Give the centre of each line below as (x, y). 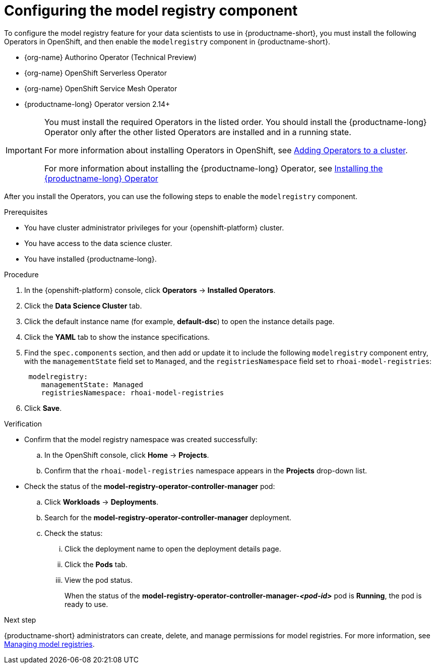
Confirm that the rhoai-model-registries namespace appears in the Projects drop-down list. (206, 470)
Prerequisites (26, 212)
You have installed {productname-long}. (90, 259)
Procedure (21, 274)
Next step (20, 620)
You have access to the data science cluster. (98, 243)
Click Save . (43, 408)
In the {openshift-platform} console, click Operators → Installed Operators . (150, 290)
